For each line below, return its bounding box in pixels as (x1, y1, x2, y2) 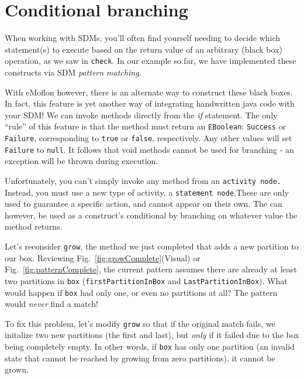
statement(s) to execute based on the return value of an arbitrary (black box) (5, 43, 282, 55)
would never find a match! (5, 298, 98, 310)
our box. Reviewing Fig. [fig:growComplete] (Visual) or (5, 251, 201, 264)
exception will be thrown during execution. (5, 155, 158, 167)
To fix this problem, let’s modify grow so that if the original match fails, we (5, 317, 275, 329)
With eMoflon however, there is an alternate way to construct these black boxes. (5, 86, 293, 98)
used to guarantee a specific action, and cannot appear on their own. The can (5, 197, 282, 210)
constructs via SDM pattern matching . (5, 66, 141, 78)
